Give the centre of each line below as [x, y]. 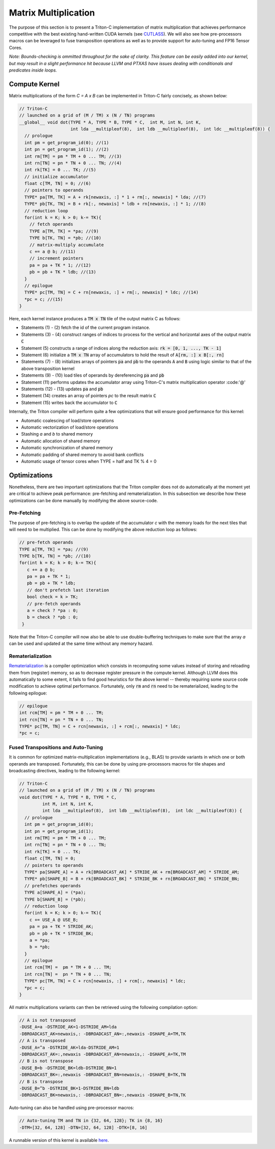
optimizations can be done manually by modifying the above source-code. [83, 500]
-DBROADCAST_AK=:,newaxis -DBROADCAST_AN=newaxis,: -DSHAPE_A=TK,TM [103, 1054]
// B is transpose [41, 1081]
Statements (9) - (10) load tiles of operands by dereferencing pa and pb [93, 375]
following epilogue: [28, 693]
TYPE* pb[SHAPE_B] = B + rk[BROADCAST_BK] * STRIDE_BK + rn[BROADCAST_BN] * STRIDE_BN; [132, 879]
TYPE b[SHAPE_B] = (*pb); [55, 899]
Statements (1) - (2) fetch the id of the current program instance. [86, 328]
